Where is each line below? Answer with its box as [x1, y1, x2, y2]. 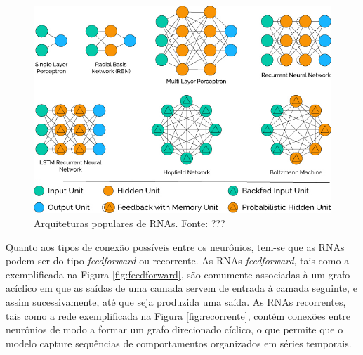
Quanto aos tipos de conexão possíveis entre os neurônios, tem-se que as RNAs [6, 239, 345, 254]
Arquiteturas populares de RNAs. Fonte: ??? [34, 216, 225, 231]
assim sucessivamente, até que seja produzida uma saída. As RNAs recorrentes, [6, 295, 346, 309]
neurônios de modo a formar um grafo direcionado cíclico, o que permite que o [6, 322, 343, 337]
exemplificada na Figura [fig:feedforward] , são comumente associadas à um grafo [6, 266, 350, 281]
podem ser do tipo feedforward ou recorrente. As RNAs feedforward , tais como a [6, 253, 350, 268]
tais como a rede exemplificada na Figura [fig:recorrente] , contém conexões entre [6, 308, 350, 323]
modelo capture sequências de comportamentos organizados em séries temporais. [6, 335, 352, 350]
